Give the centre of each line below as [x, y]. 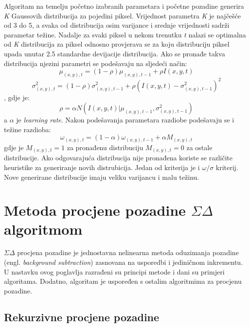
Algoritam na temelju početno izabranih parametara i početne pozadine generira [124, 6]
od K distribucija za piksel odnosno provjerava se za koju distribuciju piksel [117, 44]
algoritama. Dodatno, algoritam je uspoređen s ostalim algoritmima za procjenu [123, 281]
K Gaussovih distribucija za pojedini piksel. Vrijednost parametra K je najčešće [123, 15]
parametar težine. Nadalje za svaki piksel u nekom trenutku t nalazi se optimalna [125, 34]
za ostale [199, 147]
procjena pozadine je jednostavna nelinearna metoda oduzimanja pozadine [128, 252]
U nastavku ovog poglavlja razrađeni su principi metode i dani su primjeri [114, 271]
